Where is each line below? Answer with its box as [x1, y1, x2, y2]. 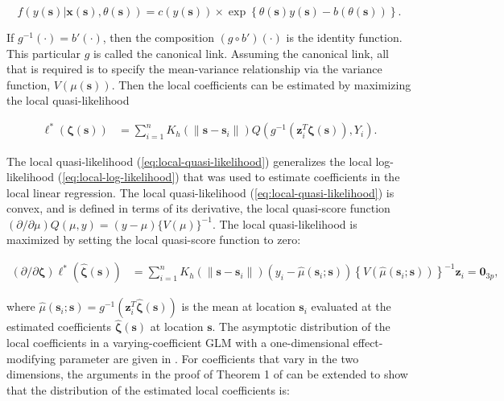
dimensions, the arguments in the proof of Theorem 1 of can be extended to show [6, 366, 408, 382]
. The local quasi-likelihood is [212, 215, 357, 232]
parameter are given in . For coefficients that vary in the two [59, 349, 359, 366]
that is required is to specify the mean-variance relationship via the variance [6, 60, 382, 77]
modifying [6, 349, 56, 366]
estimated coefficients [6, 318, 112, 335]
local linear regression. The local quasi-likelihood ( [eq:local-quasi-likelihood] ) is [6, 184, 395, 200]
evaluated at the [311, 298, 391, 315]
